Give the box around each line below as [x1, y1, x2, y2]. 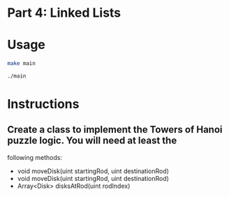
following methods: [7, 153, 63, 161]
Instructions [7, 96, 80, 112]
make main [7, 60, 36, 67]
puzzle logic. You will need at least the [7, 135, 177, 147]
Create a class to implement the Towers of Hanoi [7, 124, 223, 136]
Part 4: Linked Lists [7, 5, 121, 21]
